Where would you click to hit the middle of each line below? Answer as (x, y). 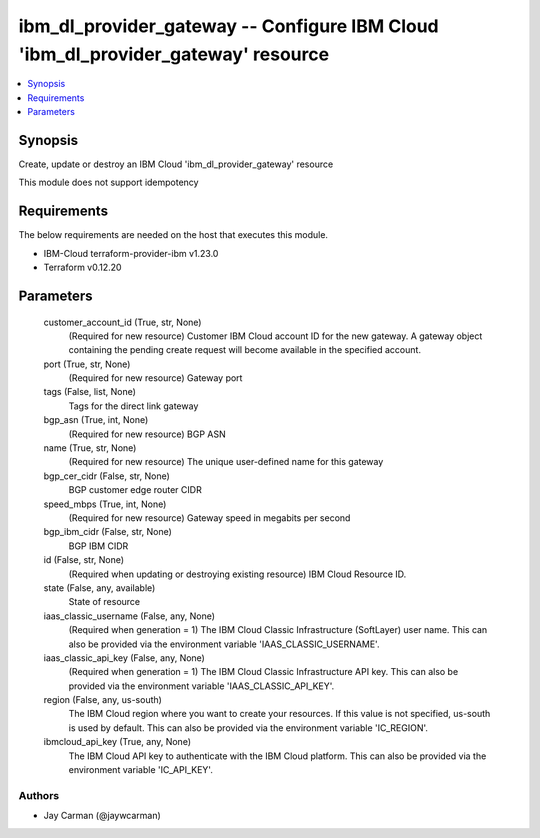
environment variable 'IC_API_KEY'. (141, 770)
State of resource (104, 602)
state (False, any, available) (99, 587)
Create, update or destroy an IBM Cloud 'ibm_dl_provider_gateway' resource (176, 164)
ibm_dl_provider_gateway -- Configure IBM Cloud (228, 26)
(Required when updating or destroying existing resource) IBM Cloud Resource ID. (237, 574)
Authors (39, 795)
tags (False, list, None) (90, 392)
